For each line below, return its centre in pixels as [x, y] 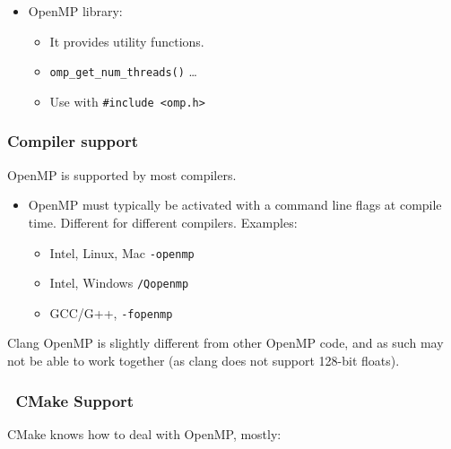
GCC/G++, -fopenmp [111, 312]
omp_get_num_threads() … [123, 71]
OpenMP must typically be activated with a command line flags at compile [235, 205]
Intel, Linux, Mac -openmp [122, 252]
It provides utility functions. [127, 41]
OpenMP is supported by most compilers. [122, 174]
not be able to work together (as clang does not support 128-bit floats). [204, 361]
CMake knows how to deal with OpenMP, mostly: [144, 433]
